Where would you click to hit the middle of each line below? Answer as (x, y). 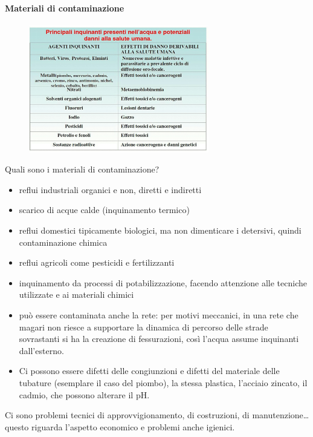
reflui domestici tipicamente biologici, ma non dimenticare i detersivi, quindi (160, 230)
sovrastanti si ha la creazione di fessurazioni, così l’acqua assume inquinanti (159, 339)
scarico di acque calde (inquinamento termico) (104, 210)
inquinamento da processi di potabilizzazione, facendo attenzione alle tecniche (163, 282)
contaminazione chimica (63, 242)
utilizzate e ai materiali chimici (76, 294)
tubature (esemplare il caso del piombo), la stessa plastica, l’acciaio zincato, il (163, 382)
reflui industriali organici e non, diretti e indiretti (110, 189)
